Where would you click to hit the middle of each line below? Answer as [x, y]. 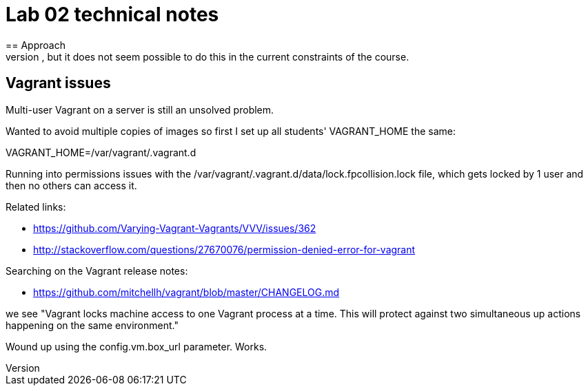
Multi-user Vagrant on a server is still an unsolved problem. [140, 109]
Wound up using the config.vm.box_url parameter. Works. [136, 346]
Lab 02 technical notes [112, 14]
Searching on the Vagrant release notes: [97, 271]
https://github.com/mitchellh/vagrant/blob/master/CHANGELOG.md [186, 292]
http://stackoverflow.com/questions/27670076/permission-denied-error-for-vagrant [224, 249]
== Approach [36, 45]
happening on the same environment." [92, 325]
